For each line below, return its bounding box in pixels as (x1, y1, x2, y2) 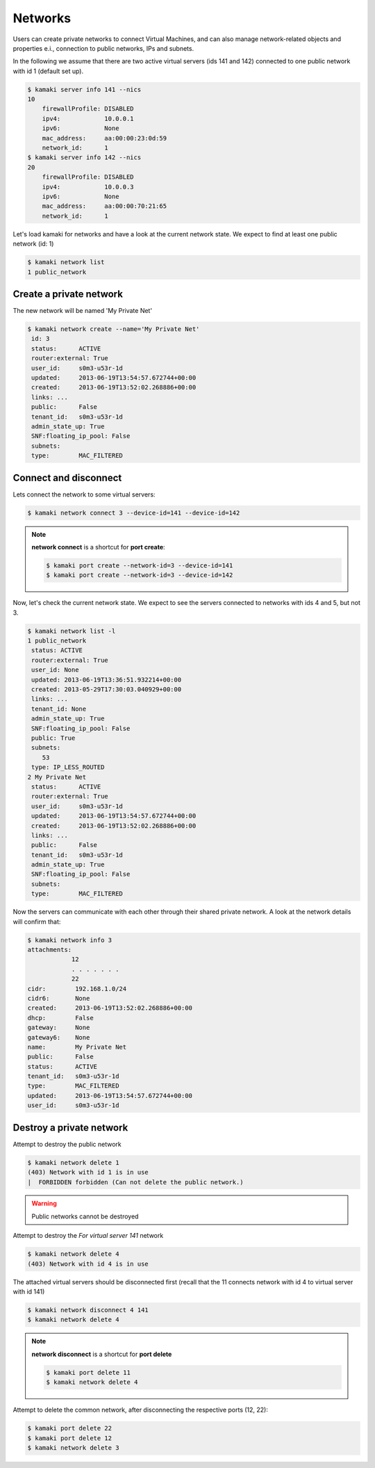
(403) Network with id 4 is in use (27, 1259, 149, 1268)
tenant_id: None (31, 704, 87, 713)
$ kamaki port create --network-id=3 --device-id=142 (46, 571, 233, 579)
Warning (31, 1200, 57, 1208)
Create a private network (12, 288, 123, 300)
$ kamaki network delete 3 (27, 1444, 119, 1451)
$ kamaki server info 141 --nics (27, 86, 142, 93)
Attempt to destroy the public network (12, 1140, 122, 1148)
